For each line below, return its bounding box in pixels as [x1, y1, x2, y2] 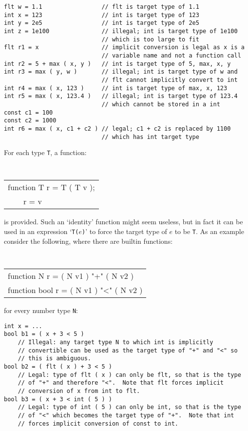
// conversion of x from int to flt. [18, 387, 140, 394]
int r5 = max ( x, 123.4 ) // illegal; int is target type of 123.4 [4, 93, 238, 100]
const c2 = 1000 [4, 117, 57, 124]
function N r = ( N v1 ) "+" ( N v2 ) [8, 270, 134, 281]
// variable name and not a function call [101, 52, 241, 59]
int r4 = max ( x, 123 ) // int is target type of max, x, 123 [4, 84, 228, 92]
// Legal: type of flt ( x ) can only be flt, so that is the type [18, 371, 241, 378]
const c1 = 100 [4, 109, 53, 116]
